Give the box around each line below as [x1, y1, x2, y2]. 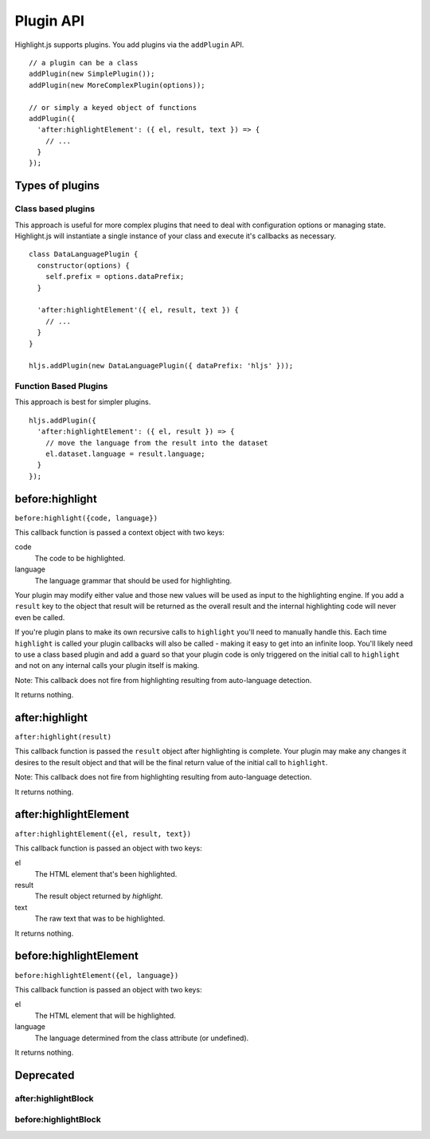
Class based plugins [14, 203, 96, 214]
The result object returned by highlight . [34, 891, 163, 901]
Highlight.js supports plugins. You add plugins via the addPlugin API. [14, 40, 244, 49]
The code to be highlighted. [34, 553, 126, 563]
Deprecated [14, 1068, 75, 1082]
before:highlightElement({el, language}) [14, 971, 179, 980]
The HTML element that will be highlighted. [34, 1011, 177, 1020]
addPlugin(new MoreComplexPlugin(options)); [29, 81, 206, 89]
